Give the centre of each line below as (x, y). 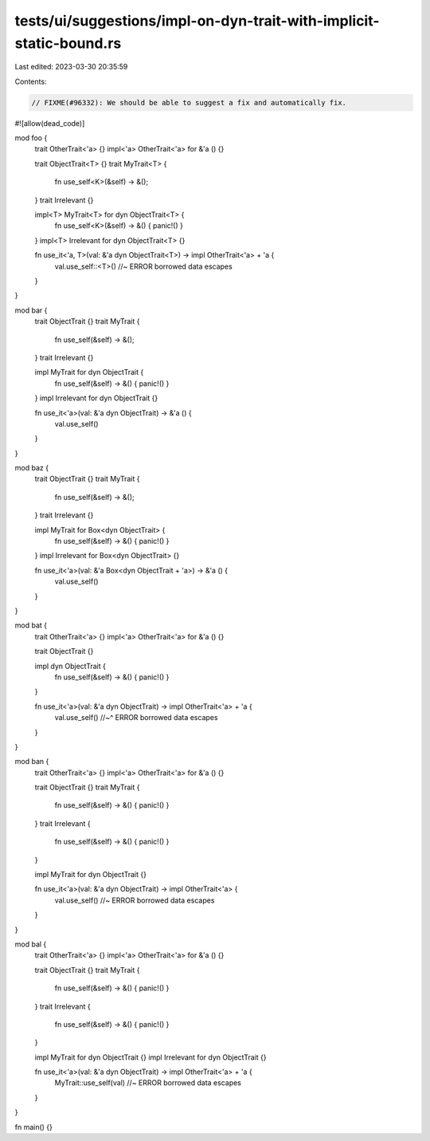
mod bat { (31, 625)
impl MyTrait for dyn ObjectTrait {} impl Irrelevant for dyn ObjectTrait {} (150, 1057)
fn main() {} (34, 1127)
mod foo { (31, 138)
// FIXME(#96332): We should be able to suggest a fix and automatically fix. (189, 102)
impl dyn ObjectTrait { (70, 666)
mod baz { (32, 468)
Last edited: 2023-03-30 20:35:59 (71, 67)
